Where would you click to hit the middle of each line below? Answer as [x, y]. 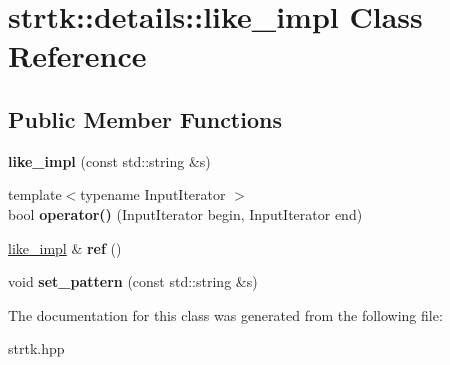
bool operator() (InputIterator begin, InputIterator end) [185, 213]
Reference [77, 55]
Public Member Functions [145, 118]
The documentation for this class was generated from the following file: [225, 314]
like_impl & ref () [65, 247]
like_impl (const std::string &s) [109, 160]
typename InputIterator [153, 194]
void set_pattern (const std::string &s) [133, 281]
